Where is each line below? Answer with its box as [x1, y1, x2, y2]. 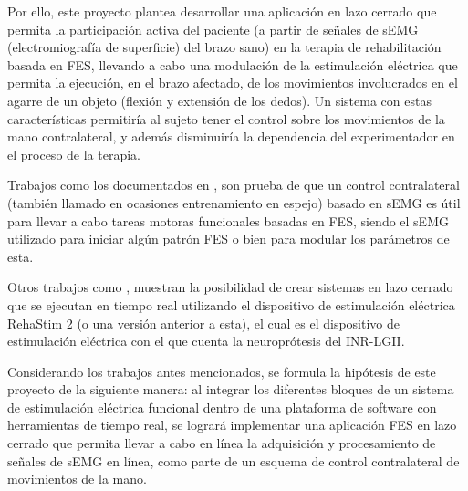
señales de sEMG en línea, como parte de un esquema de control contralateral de [7, 451, 460, 470]
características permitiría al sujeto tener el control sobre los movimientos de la [7, 109, 445, 128]
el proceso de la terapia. [7, 144, 140, 163]
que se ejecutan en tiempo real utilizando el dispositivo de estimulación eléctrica [7, 295, 455, 314]
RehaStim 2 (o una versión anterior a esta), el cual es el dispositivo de [7, 313, 400, 332]
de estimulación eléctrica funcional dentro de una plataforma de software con [7, 397, 437, 416]
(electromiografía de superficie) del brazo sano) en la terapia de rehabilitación [7, 37, 442, 57]
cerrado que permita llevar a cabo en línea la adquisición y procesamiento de [7, 434, 436, 453]
